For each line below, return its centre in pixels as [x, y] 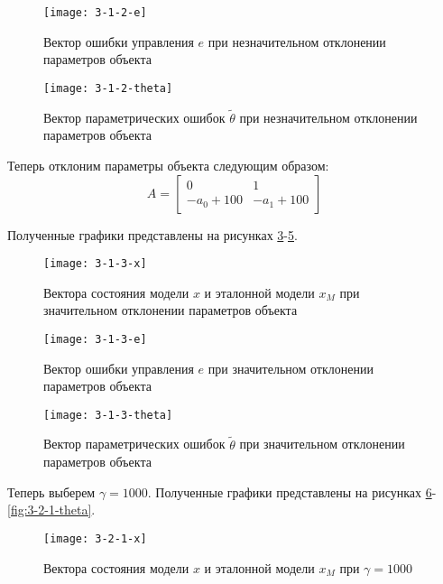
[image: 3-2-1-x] [95, 539]
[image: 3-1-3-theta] [108, 415]
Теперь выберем [51, 491]
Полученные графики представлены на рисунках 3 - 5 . [152, 234]
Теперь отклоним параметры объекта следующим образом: [168, 165]
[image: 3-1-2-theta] [108, 88]
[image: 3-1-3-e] [95, 339]
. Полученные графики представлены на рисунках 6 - [292, 491]
